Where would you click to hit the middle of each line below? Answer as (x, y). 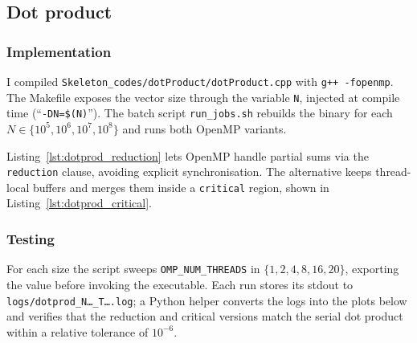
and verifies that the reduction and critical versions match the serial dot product (205, 316)
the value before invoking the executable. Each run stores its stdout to (180, 284)
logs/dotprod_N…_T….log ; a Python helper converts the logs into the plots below (207, 300)
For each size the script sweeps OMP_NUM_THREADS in (133, 269)
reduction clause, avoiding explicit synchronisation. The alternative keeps (189, 171)
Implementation (59, 51)
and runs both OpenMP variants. (204, 128)
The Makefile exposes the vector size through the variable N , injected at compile (203, 97)
